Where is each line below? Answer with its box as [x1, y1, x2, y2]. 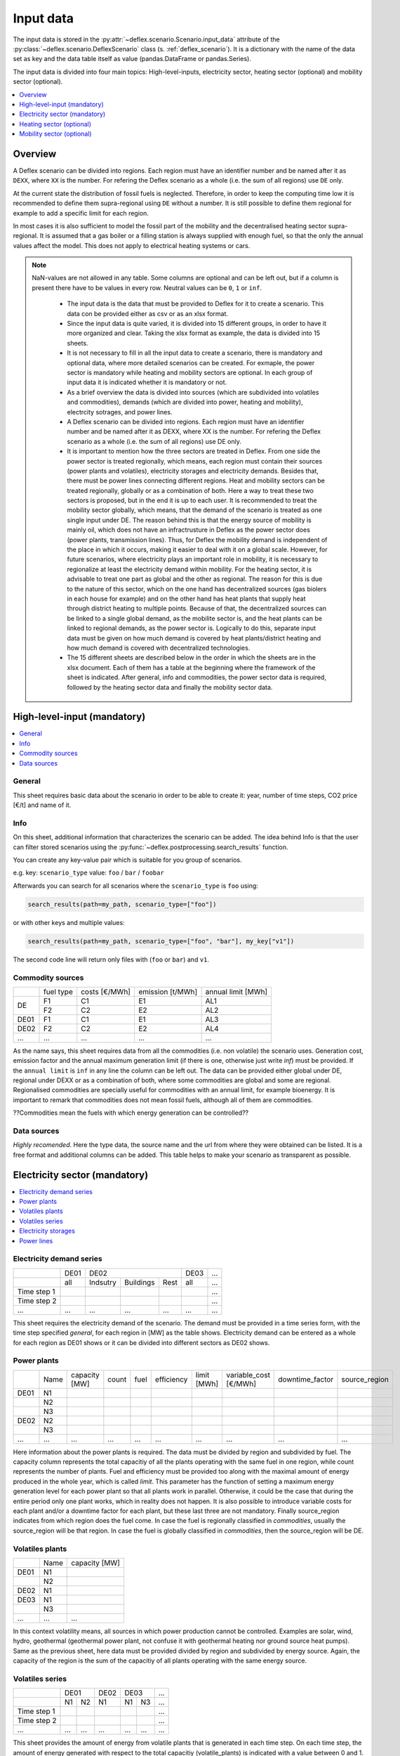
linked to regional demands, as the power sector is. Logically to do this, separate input [67, 624, 316, 632]
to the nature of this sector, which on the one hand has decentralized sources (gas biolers [67, 584, 327, 593]
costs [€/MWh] [81, 987, 131, 997]
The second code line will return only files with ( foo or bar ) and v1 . [13, 955, 210, 964]
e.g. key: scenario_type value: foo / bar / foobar [13, 868, 164, 877]
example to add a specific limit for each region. [13, 209, 149, 217]
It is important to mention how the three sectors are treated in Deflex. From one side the [67, 447, 321, 456]
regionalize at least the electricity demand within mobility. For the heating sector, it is [67, 565, 312, 573]
